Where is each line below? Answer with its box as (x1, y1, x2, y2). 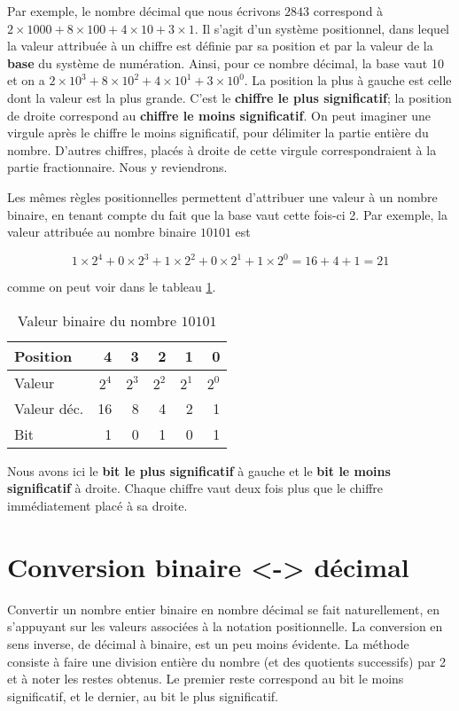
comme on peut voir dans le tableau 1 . (7, 277, 216, 296)
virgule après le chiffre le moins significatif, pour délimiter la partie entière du (7, 123, 429, 142)
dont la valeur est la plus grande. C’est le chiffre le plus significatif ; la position (7, 88, 452, 106)
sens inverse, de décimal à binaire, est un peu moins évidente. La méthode (7, 634, 409, 652)
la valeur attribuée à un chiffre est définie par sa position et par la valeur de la (7, 36, 433, 55)
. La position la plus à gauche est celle (244, 71, 452, 90)
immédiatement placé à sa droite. (7, 496, 188, 514)
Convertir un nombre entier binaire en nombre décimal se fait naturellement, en (7, 599, 440, 618)
